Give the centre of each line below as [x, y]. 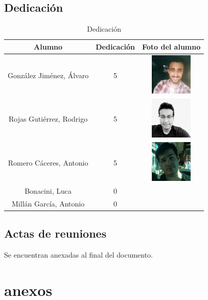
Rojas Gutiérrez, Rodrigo [48, 119]
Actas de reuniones [55, 233]
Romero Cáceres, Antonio [48, 162]
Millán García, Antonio [48, 203]
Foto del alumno [171, 46]
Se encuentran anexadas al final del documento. [79, 255]
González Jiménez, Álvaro [48, 75]
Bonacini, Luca [48, 190]
